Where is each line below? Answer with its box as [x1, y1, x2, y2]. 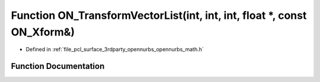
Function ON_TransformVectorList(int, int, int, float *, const [11, 9, 307, 22]
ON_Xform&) [11, 25, 75, 38]
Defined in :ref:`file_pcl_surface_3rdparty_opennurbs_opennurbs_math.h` [25, 46, 204, 53]
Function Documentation [11, 61, 105, 71]
